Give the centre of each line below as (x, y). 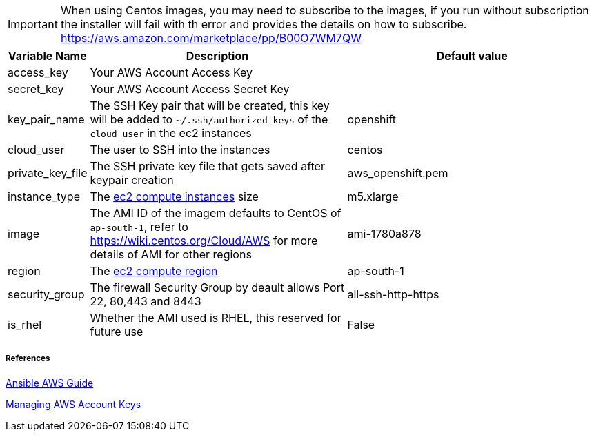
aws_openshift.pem (398, 173)
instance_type (44, 196)
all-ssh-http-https (393, 294)
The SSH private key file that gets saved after (207, 166)
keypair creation (132, 180)
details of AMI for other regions (171, 254)
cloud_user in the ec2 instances (171, 133)
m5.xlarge (373, 196)
